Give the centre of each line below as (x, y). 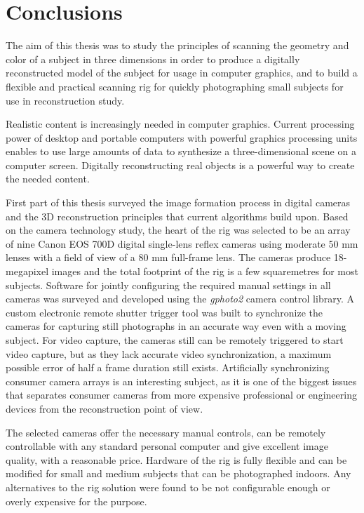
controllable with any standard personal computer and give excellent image (167, 446)
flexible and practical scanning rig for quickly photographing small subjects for (175, 86)
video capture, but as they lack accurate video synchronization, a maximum (169, 353)
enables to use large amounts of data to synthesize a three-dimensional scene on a (181, 151)
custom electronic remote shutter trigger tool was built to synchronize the (164, 312)
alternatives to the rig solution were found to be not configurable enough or (168, 487)
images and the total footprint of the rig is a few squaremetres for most (205, 271)
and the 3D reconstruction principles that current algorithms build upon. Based (177, 216)
